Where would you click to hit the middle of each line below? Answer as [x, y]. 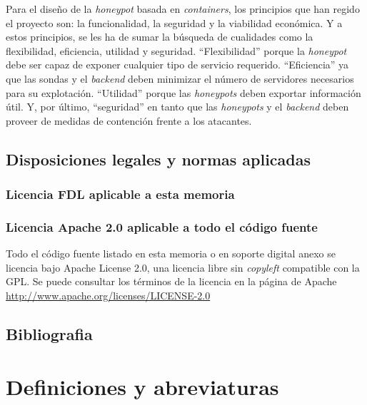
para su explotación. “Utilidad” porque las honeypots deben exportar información [183, 92]
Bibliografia [49, 333]
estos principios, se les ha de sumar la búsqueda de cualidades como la [160, 37]
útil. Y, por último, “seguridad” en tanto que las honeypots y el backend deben [177, 107]
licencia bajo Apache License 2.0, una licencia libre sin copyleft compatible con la [183, 267]
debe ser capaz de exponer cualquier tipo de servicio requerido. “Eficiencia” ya [177, 65]
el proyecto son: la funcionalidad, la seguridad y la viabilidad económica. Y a [174, 22]
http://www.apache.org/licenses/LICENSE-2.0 [108, 295]
